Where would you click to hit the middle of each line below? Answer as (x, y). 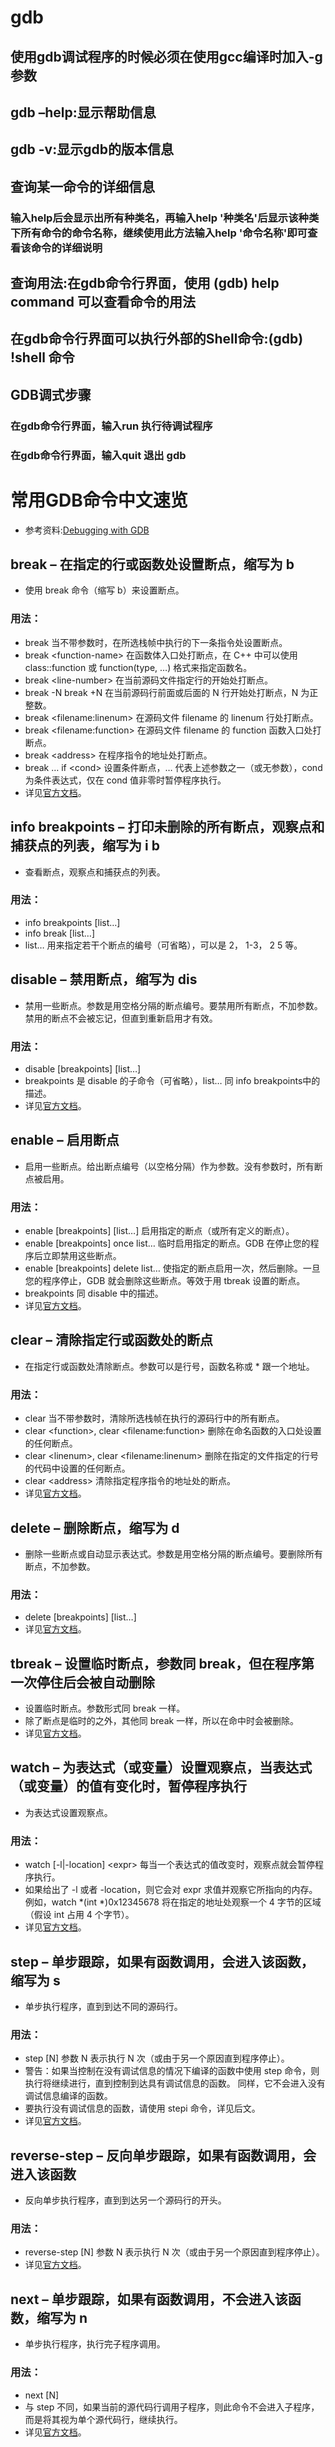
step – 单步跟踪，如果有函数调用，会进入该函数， (162, 1961)
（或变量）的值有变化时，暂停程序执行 (128, 1786)
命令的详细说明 (66, 248)
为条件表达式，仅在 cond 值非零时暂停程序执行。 (125, 780)
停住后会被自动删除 (95, 1682)
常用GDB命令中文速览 (99, 500)
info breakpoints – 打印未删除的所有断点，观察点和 (167, 827)
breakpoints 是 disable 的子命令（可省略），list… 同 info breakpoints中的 (172, 1080)
